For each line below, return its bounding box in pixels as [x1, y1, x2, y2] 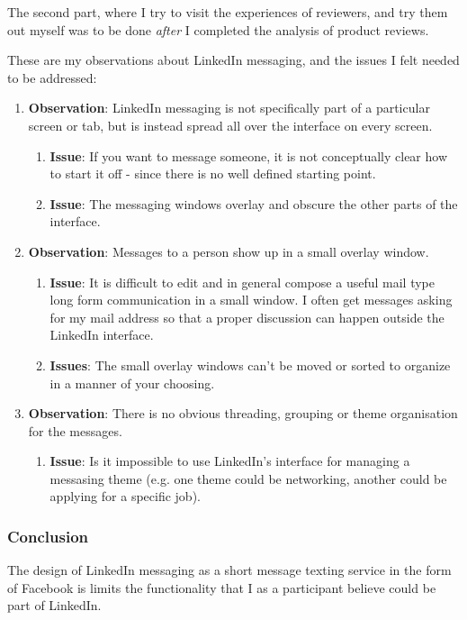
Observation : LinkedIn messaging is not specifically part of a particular [28, 98, 430, 117]
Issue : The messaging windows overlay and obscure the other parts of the [49, 194, 458, 213]
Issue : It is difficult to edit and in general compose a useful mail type [49, 272, 435, 291]
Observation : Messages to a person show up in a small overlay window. [28, 242, 429, 260]
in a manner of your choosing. [49, 373, 215, 392]
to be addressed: [7, 68, 97, 87]
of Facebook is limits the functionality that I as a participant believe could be [7, 578, 436, 597]
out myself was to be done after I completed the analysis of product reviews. [7, 20, 429, 39]
